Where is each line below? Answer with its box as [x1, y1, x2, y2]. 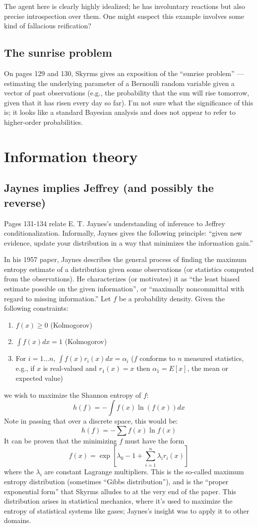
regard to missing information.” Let [4, 293, 111, 303]
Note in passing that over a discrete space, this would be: [4, 416, 178, 426]
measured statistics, [184, 353, 244, 363]
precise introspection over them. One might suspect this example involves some [4, 10, 244, 21]
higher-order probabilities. [4, 116, 83, 127]
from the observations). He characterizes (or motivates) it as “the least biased [4, 273, 240, 284]
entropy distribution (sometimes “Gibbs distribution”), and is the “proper [4, 476, 229, 487]
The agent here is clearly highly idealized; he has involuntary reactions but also [4, 1, 245, 11]
